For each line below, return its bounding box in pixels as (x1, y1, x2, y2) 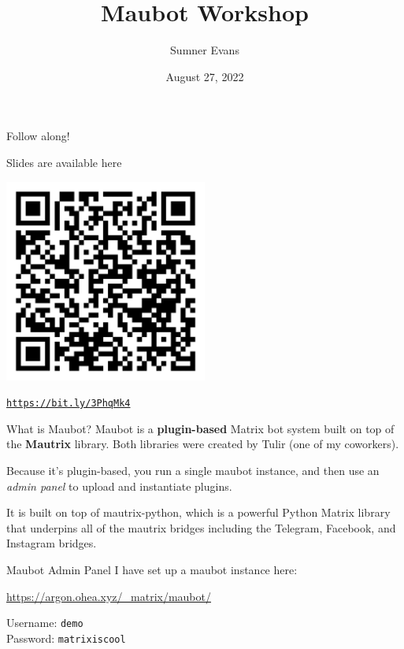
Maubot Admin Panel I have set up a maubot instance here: (6, 561, 298, 577)
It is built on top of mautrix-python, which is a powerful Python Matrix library (6, 504, 391, 521)
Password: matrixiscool (6, 629, 126, 646)
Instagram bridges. (6, 535, 97, 551)
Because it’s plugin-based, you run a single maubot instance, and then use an (6, 462, 380, 478)
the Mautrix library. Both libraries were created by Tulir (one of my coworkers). (6, 436, 399, 452)
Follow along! (6, 128, 70, 144)
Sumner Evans (170, 42, 239, 58)
